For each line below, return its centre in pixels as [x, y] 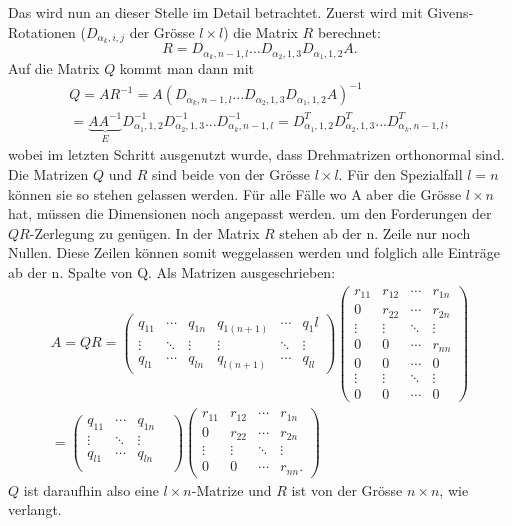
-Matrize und [231, 489]
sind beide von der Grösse [231, 174]
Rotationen [42, 31]
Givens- [450, 12]
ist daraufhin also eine [91, 489]
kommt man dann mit [187, 68]
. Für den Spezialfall [400, 174]
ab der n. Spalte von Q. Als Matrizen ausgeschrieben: [172, 271]
